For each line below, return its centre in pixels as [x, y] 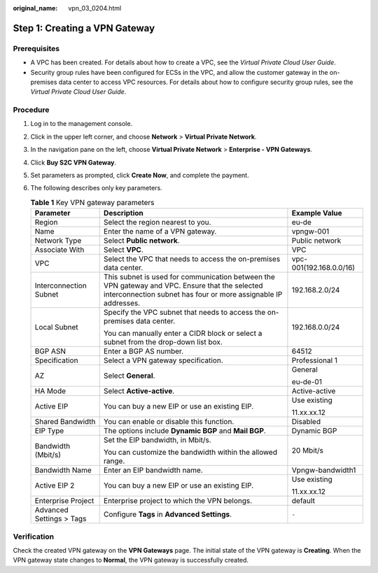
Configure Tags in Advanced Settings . [168, 514]
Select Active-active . [139, 391]
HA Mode [50, 391]
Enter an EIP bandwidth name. [153, 470]
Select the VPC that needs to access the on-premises [192, 259]
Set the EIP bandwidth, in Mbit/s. [157, 440]
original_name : [35, 8]
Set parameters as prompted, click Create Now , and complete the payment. [140, 176]
